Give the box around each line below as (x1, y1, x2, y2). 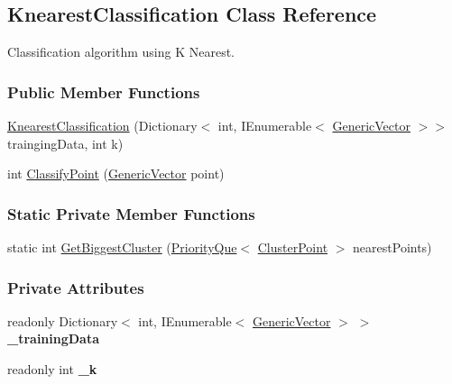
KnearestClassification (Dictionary (7, 116, 198, 135)
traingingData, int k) (7, 133, 124, 152)
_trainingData (7, 329, 100, 348)
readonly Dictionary (7, 311, 118, 330)
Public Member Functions (7, 80, 200, 103)
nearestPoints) (353, 238, 432, 257)
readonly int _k (7, 360, 97, 379)
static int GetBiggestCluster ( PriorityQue (7, 238, 237, 257)
